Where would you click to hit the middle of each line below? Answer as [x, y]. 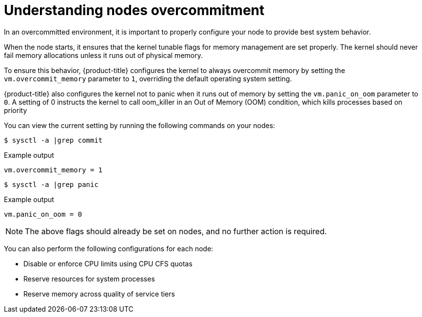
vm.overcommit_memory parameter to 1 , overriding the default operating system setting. [148, 78]
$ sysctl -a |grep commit [53, 140]
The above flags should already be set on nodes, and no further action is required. [176, 231]
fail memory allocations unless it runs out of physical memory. [103, 55]
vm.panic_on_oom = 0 [43, 214]
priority [16, 110]
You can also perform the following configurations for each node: [109, 248]
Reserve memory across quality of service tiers [99, 294]
